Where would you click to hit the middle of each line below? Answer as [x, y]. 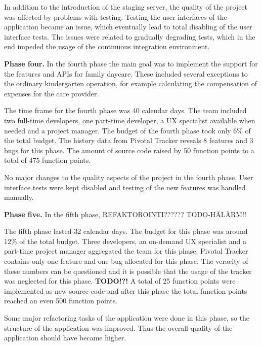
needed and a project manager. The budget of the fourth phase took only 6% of [127, 130]
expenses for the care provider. [52, 93]
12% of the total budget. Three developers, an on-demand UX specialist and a [125, 241]
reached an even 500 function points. [61, 301]
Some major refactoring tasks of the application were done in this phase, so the [127, 318]
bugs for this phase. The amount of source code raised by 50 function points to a [129, 150]
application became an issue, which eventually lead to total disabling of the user [128, 27]
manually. [19, 197]
